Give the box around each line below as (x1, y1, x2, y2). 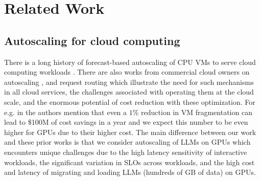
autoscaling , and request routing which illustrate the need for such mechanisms (4, 76, 254, 87)
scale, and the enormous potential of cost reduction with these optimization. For (4, 96, 255, 107)
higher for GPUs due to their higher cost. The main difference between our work (4, 126, 256, 137)
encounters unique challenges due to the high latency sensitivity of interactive (4, 146, 247, 157)
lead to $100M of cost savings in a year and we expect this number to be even (4, 117, 248, 127)
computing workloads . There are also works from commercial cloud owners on (4, 66, 250, 77)
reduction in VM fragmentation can (141, 106, 252, 117)
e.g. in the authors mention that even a (4, 106, 127, 117)
